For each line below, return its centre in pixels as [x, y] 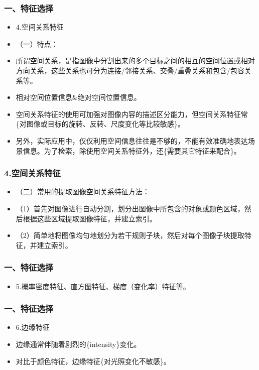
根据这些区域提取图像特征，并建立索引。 [90, 218]
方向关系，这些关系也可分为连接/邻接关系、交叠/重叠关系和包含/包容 [130, 70]
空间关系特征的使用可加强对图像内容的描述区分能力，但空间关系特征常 [132, 114]
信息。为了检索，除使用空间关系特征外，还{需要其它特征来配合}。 [132, 150]
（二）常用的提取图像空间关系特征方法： [83, 192]
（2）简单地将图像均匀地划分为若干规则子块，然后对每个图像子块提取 [130, 235]
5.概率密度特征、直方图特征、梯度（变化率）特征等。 [103, 286]
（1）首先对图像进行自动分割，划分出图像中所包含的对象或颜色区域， [130, 208]
